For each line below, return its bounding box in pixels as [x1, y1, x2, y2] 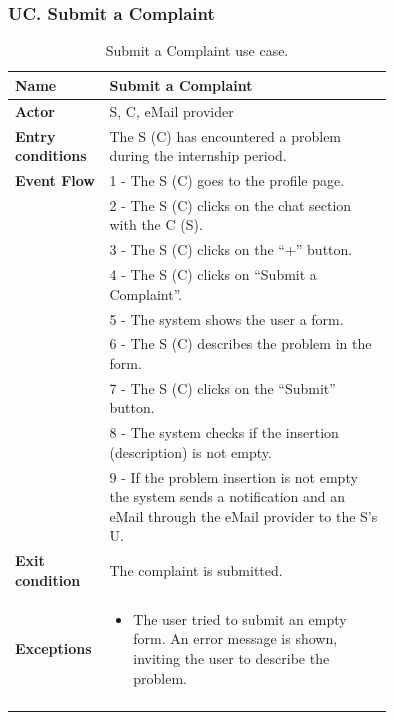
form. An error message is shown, [133, 628, 338, 649]
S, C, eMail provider [109, 100, 234, 121]
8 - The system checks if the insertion [109, 422, 339, 443]
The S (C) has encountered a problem [109, 125, 342, 146]
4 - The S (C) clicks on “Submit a [109, 264, 317, 285]
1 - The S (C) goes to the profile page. [109, 169, 345, 190]
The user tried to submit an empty [133, 608, 347, 629]
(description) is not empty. [109, 441, 272, 462]
